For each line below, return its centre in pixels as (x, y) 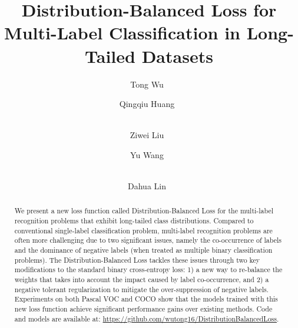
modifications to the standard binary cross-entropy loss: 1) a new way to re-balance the (148, 270)
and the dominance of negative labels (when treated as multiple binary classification (143, 250)
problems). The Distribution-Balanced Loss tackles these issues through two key (137, 260)
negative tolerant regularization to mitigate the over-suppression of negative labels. (141, 289)
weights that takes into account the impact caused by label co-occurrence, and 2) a (142, 280)
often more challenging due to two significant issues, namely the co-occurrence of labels (148, 240)
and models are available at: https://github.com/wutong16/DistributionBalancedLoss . (147, 318)
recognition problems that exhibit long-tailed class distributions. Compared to (134, 221)
